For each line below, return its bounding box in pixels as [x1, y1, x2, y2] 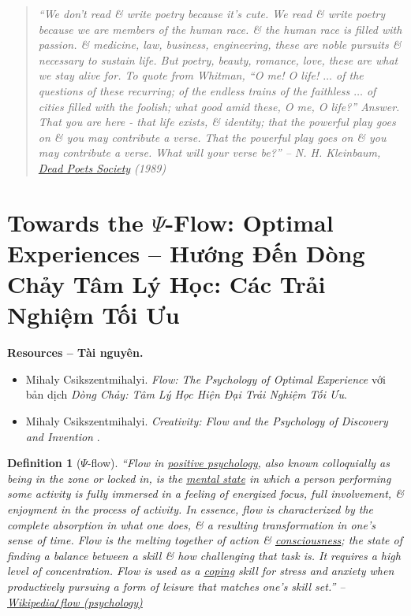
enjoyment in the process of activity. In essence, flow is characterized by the [7, 500, 373, 517]
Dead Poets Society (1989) [38, 159, 166, 176]
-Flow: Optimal [165, 206, 334, 238]
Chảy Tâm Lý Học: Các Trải [7, 268, 326, 300]
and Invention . [25, 428, 100, 444]
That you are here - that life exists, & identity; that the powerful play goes [38, 113, 396, 130]
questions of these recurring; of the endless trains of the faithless [38, 82, 350, 98]
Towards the [7, 206, 144, 238]
